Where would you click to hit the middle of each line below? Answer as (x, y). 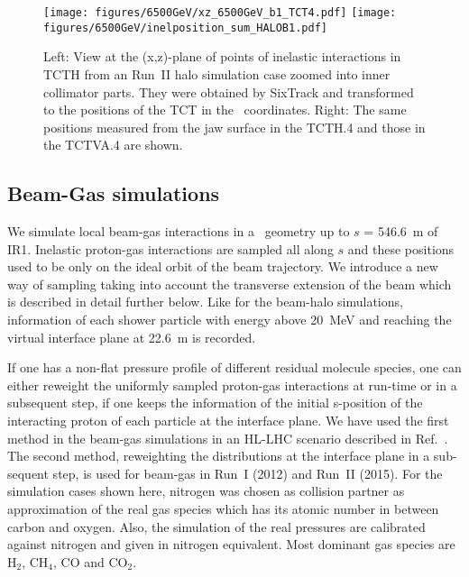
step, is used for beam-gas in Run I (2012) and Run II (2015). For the (248, 473)
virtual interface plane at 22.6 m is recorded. (132, 337)
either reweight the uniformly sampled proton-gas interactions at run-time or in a (232, 385)
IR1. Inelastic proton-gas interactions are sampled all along (170, 248)
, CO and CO (91, 561)
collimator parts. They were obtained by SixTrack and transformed (229, 92)
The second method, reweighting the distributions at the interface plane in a (219, 456)
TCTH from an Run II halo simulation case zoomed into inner (217, 73)
